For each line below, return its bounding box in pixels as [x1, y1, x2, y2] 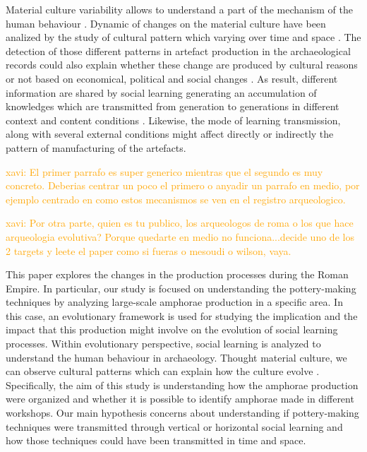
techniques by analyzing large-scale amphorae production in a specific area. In [6, 295, 343, 309]
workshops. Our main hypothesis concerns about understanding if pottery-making [6, 405, 359, 420]
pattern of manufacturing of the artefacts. [6, 140, 186, 155]
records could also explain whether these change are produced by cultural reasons [6, 57, 358, 72]
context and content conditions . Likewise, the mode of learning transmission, [6, 112, 341, 127]
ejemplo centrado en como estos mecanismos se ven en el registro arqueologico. [6, 191, 346, 206]
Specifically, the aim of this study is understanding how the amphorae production [6, 377, 359, 392]
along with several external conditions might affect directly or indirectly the [6, 126, 334, 141]
